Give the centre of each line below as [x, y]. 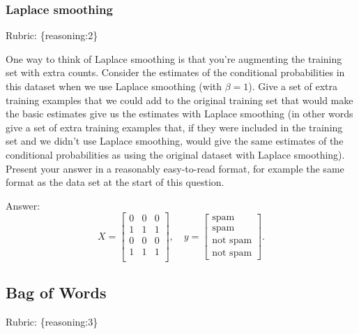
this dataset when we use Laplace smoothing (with [114, 86]
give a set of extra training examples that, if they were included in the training [174, 127]
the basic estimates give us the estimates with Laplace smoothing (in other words [179, 114]
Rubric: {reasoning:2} [52, 35]
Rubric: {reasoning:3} [52, 321]
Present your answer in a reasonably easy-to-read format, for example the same [175, 168]
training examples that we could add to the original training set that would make [179, 100]
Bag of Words [56, 292]
